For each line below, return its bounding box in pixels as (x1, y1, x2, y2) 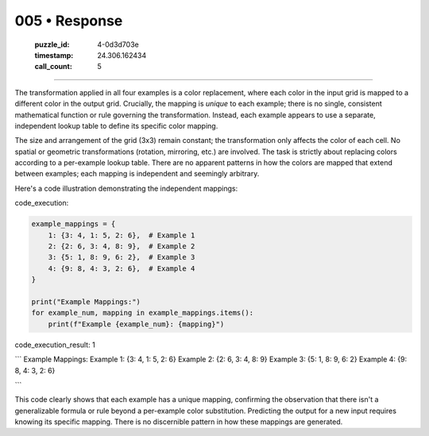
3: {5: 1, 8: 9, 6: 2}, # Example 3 (48, 253, 195, 262)
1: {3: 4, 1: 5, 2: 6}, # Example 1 (48, 230, 195, 240)
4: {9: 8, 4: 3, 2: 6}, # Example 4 (48, 264, 195, 273)
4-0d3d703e (97, 40, 139, 49)
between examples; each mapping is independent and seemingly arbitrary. (14, 169, 260, 179)
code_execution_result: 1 (14, 340, 95, 349)
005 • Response (14, 12, 123, 29)
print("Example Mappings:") (31, 297, 141, 306)
